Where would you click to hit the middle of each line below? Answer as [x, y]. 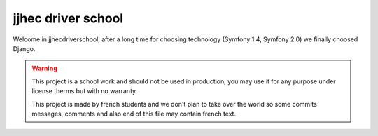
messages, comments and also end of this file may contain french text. [134, 114]
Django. [24, 48]
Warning [44, 68]
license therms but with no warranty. [85, 91]
